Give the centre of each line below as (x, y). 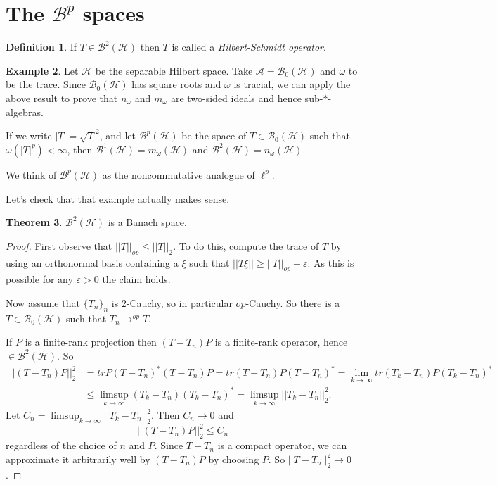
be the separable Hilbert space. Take (174, 70)
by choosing (234, 459)
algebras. (25, 112)
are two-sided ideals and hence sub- (247, 97)
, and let (118, 136)
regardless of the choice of (61, 445)
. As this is (331, 262)
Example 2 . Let (42, 70)
